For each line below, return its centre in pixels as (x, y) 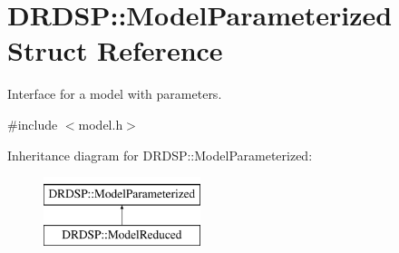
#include (33, 124)
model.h (101, 124)
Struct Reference (115, 50)
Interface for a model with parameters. (115, 94)
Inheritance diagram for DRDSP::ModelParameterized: (160, 155)
